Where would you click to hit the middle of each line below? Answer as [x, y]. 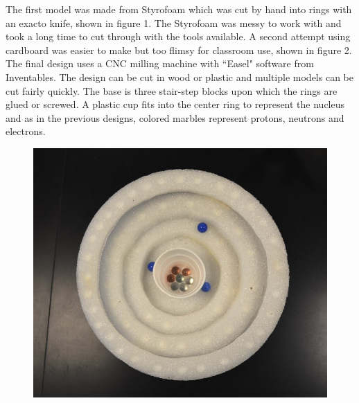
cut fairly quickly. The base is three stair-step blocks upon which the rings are [172, 90]
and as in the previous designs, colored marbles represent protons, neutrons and [175, 117]
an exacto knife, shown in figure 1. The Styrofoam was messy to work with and [174, 23]
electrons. [26, 131]
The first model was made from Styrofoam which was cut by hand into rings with [179, 9]
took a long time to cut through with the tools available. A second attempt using [178, 36]
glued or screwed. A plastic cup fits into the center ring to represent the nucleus [175, 104]
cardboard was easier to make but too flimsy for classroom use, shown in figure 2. [179, 50]
